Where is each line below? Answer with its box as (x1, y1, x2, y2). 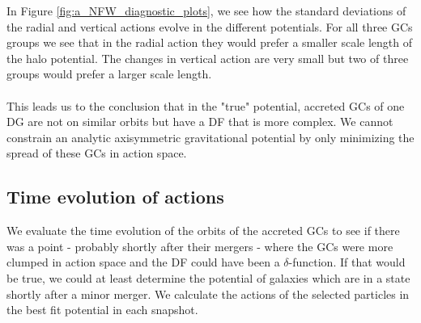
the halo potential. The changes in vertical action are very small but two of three (6, 49, 409, 66)
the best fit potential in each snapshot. (6, 301, 198, 318)
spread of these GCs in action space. (6, 145, 187, 161)
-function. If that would (288, 254, 406, 271)
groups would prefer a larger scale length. (6, 65, 212, 82)
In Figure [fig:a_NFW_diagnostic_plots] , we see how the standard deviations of (6, 2, 406, 19)
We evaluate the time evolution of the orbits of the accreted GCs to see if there (6, 222, 400, 239)
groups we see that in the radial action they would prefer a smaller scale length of (6, 34, 412, 51)
